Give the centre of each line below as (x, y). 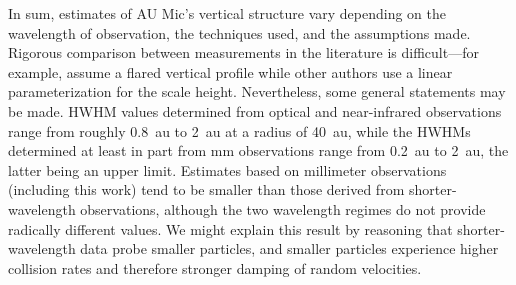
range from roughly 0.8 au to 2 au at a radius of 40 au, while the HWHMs (239, 130)
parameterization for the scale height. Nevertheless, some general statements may (257, 91)
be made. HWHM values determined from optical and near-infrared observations (255, 110)
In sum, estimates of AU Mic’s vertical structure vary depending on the (227, 13)
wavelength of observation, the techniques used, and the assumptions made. (239, 32)
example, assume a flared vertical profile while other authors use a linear (230, 71)
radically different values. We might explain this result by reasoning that (230, 228)
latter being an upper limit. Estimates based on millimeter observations (227, 169)
